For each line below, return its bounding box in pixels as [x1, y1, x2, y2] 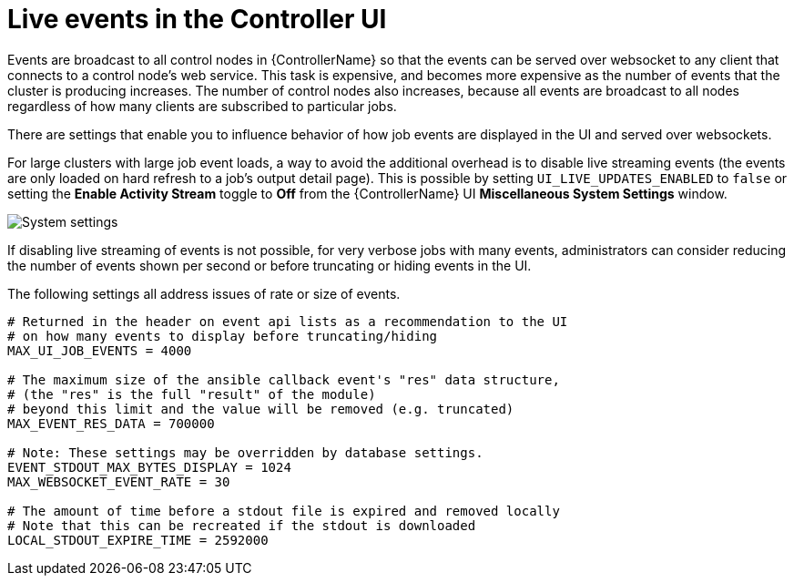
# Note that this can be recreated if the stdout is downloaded [7, 517, 476, 533]
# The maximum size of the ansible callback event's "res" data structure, [7, 372, 560, 387]
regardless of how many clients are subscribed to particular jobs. [7, 97, 397, 114]
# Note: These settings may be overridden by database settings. [7, 445, 484, 460]
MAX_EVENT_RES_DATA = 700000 [7, 415, 215, 431]
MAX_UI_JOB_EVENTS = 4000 [7, 343, 192, 358]
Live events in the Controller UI [7, 4, 387, 35]
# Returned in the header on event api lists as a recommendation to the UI [7, 313, 568, 329]
